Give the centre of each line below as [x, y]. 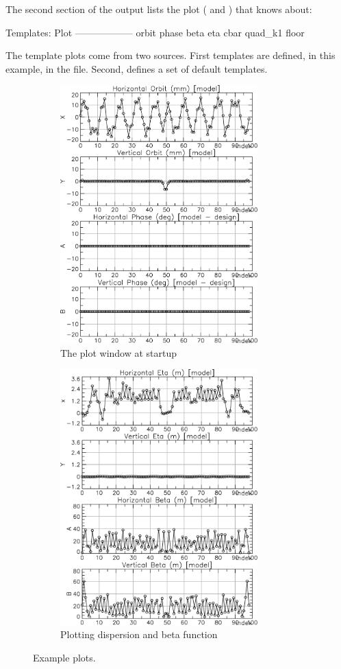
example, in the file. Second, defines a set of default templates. [137, 68]
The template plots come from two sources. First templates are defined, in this [170, 55]
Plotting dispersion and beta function [139, 634]
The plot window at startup [119, 352]
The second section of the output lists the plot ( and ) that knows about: [159, 9]
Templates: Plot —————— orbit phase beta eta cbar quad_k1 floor [155, 32]
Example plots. [64, 657]
